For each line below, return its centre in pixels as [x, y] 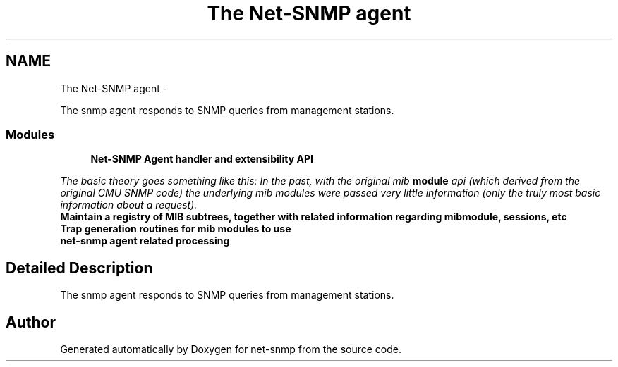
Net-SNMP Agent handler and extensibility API [202, 159]
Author [31, 322]
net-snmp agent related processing [145, 241]
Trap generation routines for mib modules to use [176, 229]
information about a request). [129, 205]
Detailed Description [79, 268]
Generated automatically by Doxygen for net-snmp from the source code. [231, 349]
